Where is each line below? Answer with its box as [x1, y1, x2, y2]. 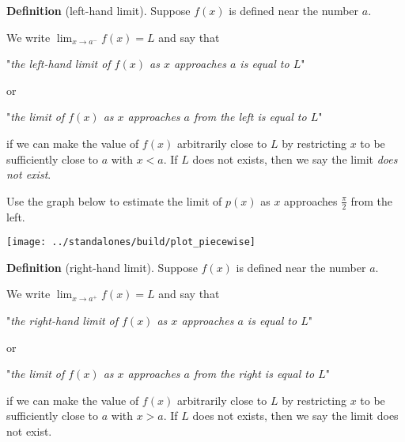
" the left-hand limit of [6, 55, 111, 72]
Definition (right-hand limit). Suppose [6, 259, 198, 275]
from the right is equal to [194, 365, 315, 382]
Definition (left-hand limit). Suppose [6, 2, 191, 18]
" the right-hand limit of [6, 312, 119, 329]
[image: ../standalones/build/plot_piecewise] [6, 236, 255, 248]
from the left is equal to [194, 108, 307, 125]
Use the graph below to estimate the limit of [6, 192, 222, 209]
